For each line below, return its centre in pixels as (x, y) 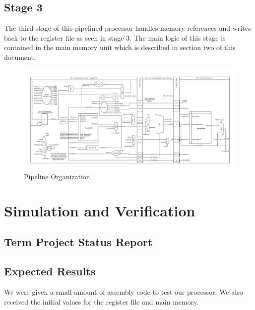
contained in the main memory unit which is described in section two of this (120, 47)
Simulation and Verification (100, 210)
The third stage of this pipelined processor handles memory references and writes (127, 28)
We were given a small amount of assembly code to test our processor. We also (124, 292)
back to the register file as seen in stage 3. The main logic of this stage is (115, 37)
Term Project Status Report (78, 242)
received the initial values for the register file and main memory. (101, 301)
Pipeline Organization (57, 177)
